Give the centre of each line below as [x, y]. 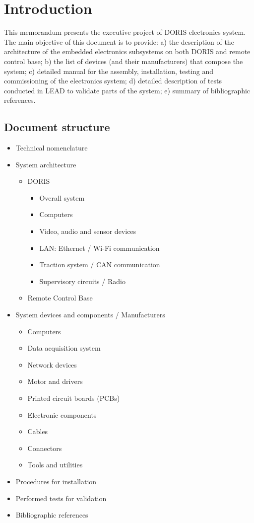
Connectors [45, 448]
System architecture [46, 164]
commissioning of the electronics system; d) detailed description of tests [113, 81]
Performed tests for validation [61, 498]
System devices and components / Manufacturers [90, 315]
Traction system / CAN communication [100, 264]
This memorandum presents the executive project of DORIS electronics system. [125, 32]
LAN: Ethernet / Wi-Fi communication [99, 248]
